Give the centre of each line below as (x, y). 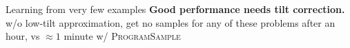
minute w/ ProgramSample (122, 36)
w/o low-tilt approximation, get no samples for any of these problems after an (171, 22)
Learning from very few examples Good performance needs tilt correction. (175, 9)
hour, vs (23, 36)
